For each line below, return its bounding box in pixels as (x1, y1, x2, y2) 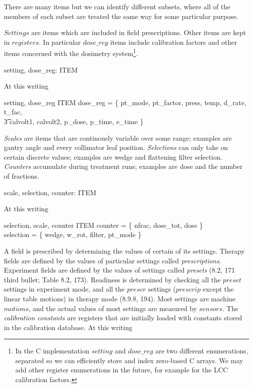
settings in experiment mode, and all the (4, 284, 125, 294)
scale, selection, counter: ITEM (4, 187, 96, 197)
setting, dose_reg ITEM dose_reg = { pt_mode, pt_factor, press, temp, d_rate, (4, 97, 247, 107)
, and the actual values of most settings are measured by (28, 303, 197, 313)
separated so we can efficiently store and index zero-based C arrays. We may (15, 355, 243, 365)
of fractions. (4, 170, 39, 181)
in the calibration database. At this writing (4, 322, 132, 332)
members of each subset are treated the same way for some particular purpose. (4, 11, 238, 21)
